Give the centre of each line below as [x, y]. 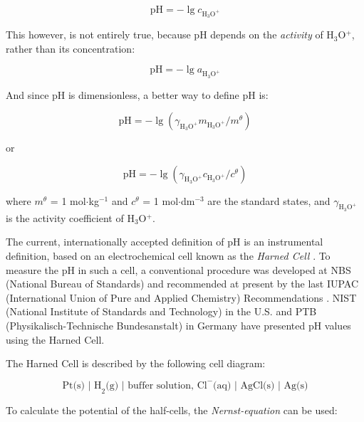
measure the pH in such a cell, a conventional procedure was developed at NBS [178, 269]
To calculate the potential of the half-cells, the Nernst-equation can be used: [172, 410]
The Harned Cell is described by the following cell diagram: [136, 363]
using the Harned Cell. [55, 339]
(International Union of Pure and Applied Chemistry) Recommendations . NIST [181, 297]
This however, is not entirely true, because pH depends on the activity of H [170, 35]
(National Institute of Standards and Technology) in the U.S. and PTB [161, 311]
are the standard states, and [269, 200]
